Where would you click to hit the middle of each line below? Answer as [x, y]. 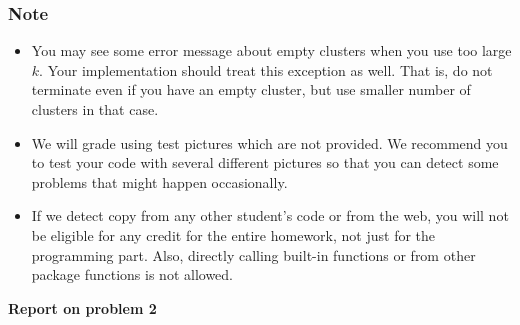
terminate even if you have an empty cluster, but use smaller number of [251, 89]
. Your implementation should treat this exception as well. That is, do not [266, 69]
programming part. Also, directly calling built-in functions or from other [253, 254]
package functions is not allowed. [132, 274]
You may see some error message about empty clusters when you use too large [271, 50]
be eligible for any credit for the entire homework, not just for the [233, 234]
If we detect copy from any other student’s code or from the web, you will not [270, 215]
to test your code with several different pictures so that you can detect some [265, 162]
